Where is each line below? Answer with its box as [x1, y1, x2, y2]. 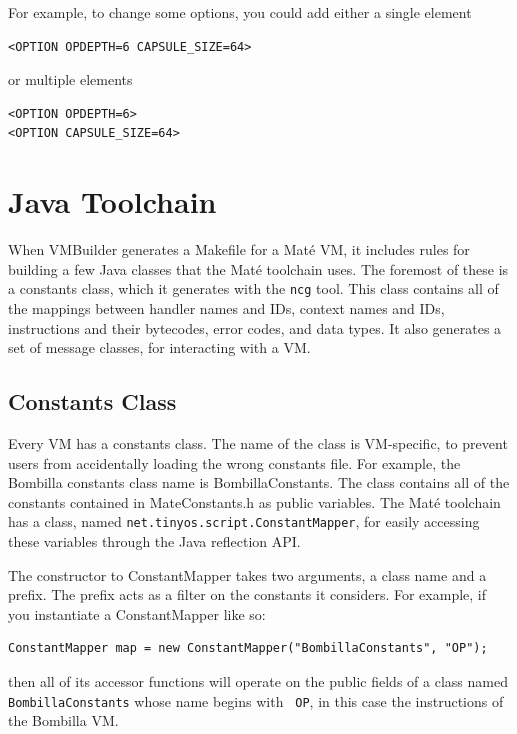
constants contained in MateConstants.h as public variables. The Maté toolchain [8, 491, 501, 512]
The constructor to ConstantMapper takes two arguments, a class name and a [8, 564, 487, 585]
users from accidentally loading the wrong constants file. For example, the [8, 452, 461, 473]
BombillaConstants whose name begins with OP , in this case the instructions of [8, 690, 504, 711]
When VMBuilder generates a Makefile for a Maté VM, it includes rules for [8, 239, 470, 260]
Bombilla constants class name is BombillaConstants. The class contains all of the [8, 472, 510, 493]
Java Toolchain [8, 181, 217, 222]
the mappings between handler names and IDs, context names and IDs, [8, 297, 445, 318]
